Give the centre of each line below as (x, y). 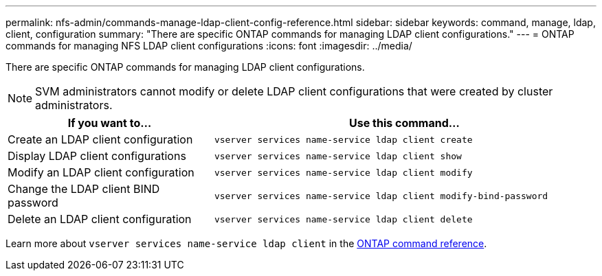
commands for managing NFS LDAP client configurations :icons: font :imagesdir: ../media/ (209, 46)
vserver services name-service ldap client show (338, 156)
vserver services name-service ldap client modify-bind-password (381, 196)
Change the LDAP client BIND (84, 189)
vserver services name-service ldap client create (343, 139)
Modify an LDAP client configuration (101, 172)
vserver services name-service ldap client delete (343, 219)
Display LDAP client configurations (97, 156)
